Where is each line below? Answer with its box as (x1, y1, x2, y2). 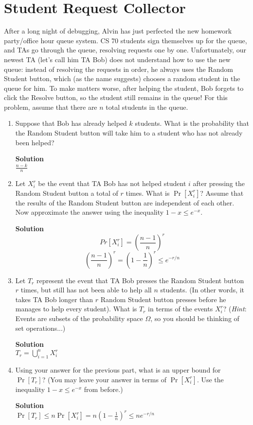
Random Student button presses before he (100, 294, 226, 304)
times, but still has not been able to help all (20, 285, 152, 295)
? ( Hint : (223, 304, 247, 314)
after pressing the (193, 178, 245, 188)
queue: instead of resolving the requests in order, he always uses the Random (4, 64, 234, 74)
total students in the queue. (106, 102, 188, 112)
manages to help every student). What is (15, 304, 137, 314)
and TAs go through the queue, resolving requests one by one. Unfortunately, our (4, 45, 246, 55)
